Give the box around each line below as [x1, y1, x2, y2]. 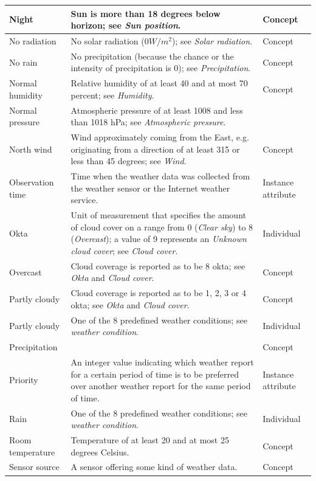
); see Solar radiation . [171, 34, 253, 47]
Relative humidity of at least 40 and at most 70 [70, 77, 248, 89]
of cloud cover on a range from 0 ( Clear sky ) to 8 [70, 220, 253, 233]
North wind [9, 142, 52, 155]
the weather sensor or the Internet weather [70, 181, 230, 194]
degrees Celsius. [70, 445, 129, 458]
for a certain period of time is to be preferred [70, 367, 239, 380]
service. [70, 193, 98, 206]
